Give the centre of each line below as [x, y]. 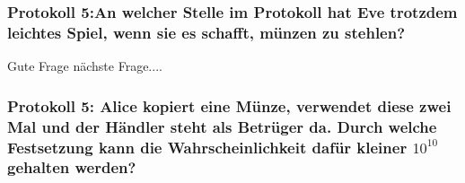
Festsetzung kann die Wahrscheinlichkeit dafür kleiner [207, 147]
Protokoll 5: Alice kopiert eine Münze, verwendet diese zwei [229, 105]
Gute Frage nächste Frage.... [85, 66]
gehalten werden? [72, 167]
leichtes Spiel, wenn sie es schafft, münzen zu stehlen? [206, 32]
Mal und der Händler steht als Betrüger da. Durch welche [222, 126]
